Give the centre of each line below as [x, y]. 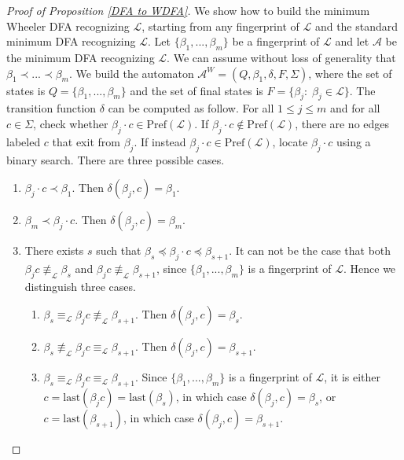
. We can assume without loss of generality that [281, 57]
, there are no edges [342, 123]
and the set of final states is [196, 90]
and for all [355, 108]
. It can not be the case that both [310, 250]
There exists [54, 250]
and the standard [356, 26]
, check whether [71, 123]
